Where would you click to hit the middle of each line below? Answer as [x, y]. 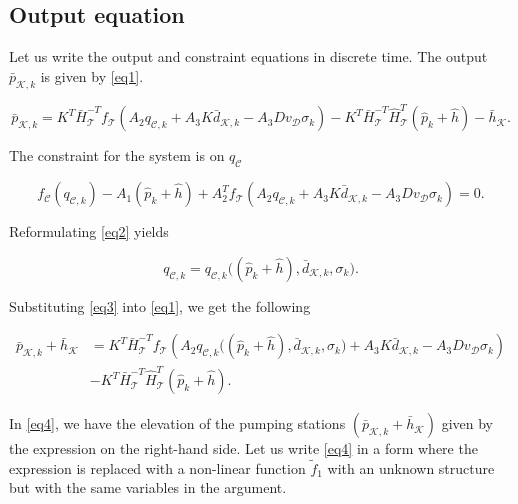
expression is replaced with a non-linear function [157, 467]
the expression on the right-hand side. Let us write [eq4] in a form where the [243, 448]
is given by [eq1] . [92, 75]
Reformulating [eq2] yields [89, 231]
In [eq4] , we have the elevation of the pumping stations [177, 423]
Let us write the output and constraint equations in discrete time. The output [248, 56]
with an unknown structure [411, 467]
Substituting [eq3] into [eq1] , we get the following [160, 305]
